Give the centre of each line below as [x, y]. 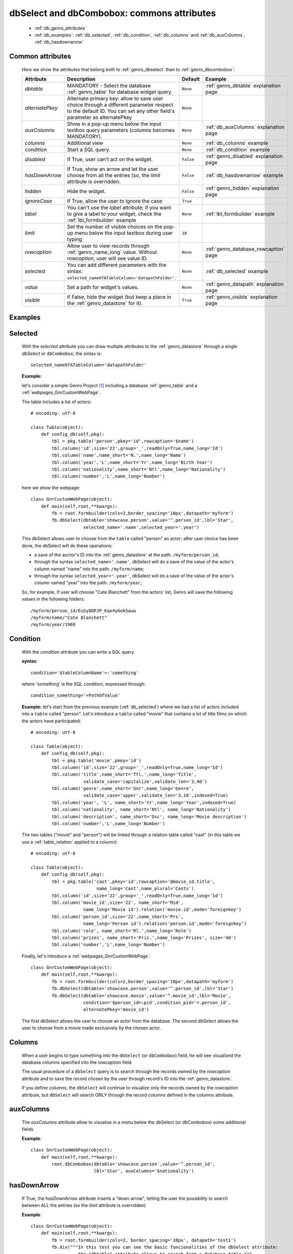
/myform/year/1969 [53, 625]
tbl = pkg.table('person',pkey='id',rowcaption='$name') [123, 441]
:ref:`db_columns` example [237, 143]
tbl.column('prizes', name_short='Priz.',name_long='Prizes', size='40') [144, 937]
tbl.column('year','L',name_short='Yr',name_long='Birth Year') [132, 462]
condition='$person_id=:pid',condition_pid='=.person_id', [157, 1003]
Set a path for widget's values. [103, 287]
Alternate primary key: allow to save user [115, 99]
